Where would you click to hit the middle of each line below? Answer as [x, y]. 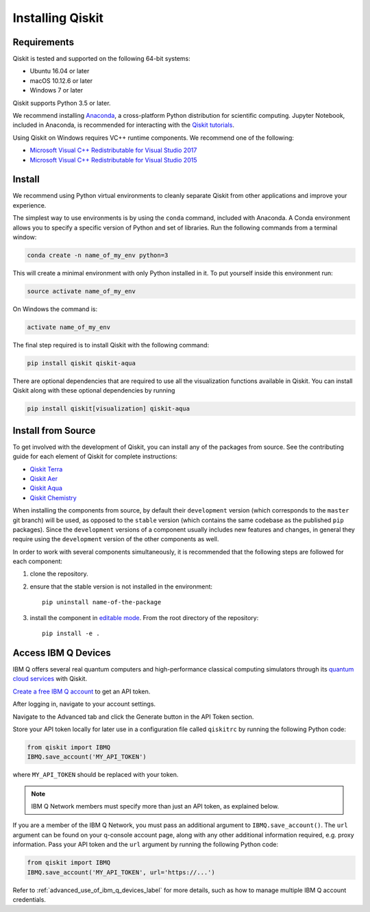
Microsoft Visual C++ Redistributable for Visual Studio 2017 [113, 150]
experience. [29, 205]
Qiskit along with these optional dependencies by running [94, 391]
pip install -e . [71, 633]
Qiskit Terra [46, 469]
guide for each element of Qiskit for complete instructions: [95, 456]
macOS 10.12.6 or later [61, 81]
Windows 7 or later [57, 90]
